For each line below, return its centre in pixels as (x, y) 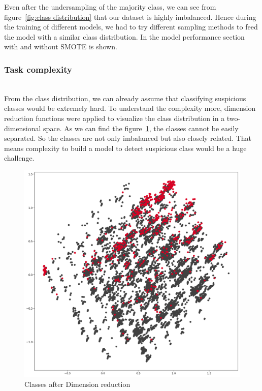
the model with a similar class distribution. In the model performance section (124, 36)
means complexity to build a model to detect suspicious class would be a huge (125, 148)
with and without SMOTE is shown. (61, 47)
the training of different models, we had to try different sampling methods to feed (131, 27)
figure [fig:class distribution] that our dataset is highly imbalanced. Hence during (130, 17)
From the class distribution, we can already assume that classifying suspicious (125, 98)
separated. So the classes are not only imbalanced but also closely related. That (128, 138)
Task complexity (38, 69)
